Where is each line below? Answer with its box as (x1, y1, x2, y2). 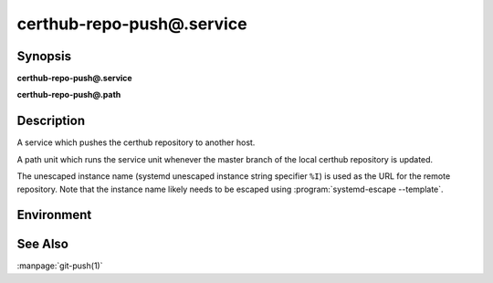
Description (16, 113, 86, 129)
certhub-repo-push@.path (16, 89, 121, 100)
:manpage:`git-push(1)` (16, 260, 103, 271)
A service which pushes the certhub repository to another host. (16, 137, 256, 148)
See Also (16, 236, 68, 252)
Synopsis (16, 48, 72, 64)
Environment (16, 207, 92, 223)
